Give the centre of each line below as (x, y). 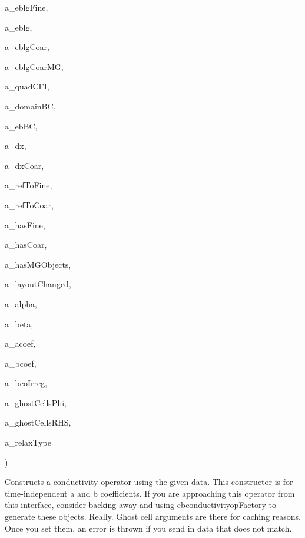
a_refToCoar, (29, 205)
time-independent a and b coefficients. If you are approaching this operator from (150, 493)
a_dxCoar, (24, 165)
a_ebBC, (21, 126)
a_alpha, (21, 303)
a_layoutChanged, (38, 284)
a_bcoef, (21, 363)
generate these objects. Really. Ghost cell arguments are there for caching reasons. (153, 517)
